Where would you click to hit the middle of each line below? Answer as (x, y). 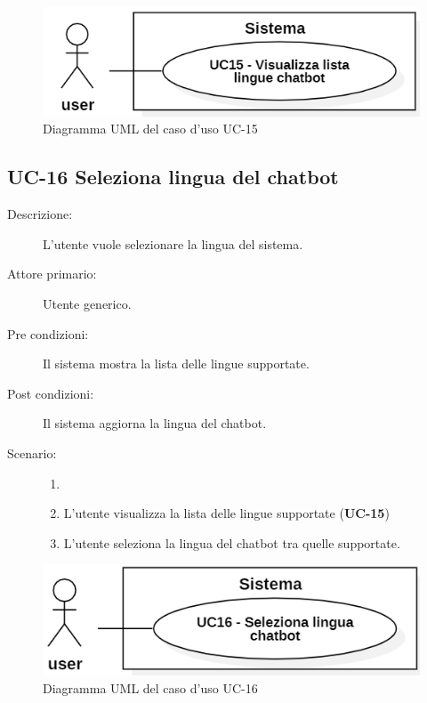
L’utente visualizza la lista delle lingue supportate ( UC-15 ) (226, 513)
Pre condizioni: (48, 333)
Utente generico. (87, 304)
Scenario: (32, 453)
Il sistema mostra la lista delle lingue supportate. (176, 364)
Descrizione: (40, 214)
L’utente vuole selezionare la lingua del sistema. (173, 243)
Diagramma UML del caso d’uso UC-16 (150, 687)
